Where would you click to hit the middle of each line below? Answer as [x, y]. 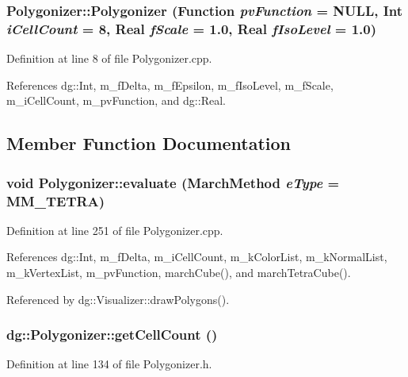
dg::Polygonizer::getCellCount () [112, 335]
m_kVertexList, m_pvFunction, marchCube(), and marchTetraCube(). [179, 273]
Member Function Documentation [149, 143]
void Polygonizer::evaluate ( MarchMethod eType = [173, 182]
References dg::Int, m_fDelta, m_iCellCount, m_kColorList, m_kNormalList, [197, 257]
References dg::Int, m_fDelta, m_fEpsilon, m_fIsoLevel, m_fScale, [170, 85]
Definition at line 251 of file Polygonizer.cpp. [115, 230]
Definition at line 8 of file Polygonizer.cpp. [109, 58]
